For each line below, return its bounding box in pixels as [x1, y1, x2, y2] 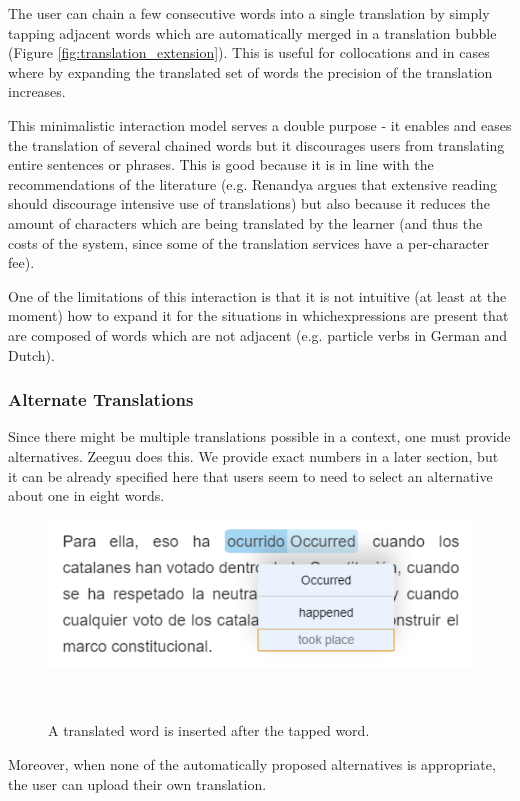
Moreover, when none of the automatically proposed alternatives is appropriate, [8, 753, 496, 774]
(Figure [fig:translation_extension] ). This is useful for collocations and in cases [8, 42, 490, 63]
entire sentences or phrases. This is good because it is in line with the [8, 154, 434, 175]
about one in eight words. [8, 485, 165, 506]
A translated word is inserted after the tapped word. [48, 720, 370, 741]
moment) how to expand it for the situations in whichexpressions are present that [8, 305, 509, 326]
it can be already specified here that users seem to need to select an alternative [8, 465, 493, 486]
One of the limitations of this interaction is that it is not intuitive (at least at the [8, 285, 507, 306]
